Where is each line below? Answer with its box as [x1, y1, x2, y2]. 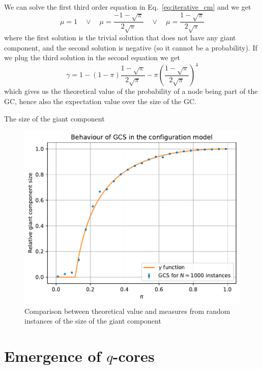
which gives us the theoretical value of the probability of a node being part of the [4, 86, 258, 96]
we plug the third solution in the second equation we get [4, 52, 180, 63]
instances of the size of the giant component [24, 315, 161, 326]
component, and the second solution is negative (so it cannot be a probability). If [4, 42, 257, 53]
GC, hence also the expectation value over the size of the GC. [4, 96, 196, 107]
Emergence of [4, 345, 101, 366]
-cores [112, 345, 155, 366]
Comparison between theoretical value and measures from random [24, 305, 230, 316]
